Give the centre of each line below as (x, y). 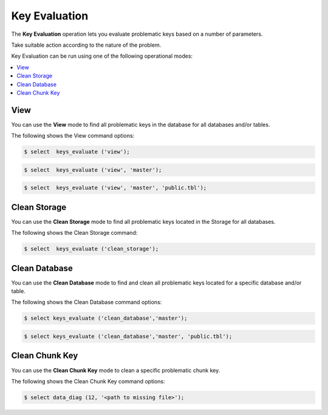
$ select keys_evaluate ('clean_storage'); (91, 249)
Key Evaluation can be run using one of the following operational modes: (102, 56)
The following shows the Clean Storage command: (74, 233)
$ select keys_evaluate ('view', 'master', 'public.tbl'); (115, 188)
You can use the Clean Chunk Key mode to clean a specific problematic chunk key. (116, 370)
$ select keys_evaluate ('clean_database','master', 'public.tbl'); (128, 336)
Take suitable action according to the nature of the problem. (86, 45)
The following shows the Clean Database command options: (87, 302)
